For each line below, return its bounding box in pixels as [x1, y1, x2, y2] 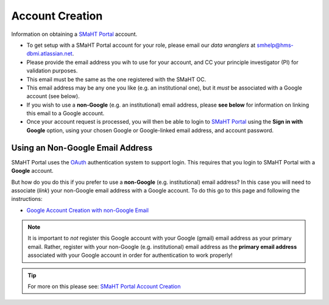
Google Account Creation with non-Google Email [26, 206, 149, 214]
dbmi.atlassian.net [26, 50, 73, 57]
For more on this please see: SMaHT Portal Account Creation [27, 283, 181, 290]
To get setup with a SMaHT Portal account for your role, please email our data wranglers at [26, 41, 256, 49]
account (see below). [26, 93, 80, 100]
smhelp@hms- [256, 41, 294, 49]
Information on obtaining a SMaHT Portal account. [11, 30, 138, 38]
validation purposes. [26, 67, 78, 74]
